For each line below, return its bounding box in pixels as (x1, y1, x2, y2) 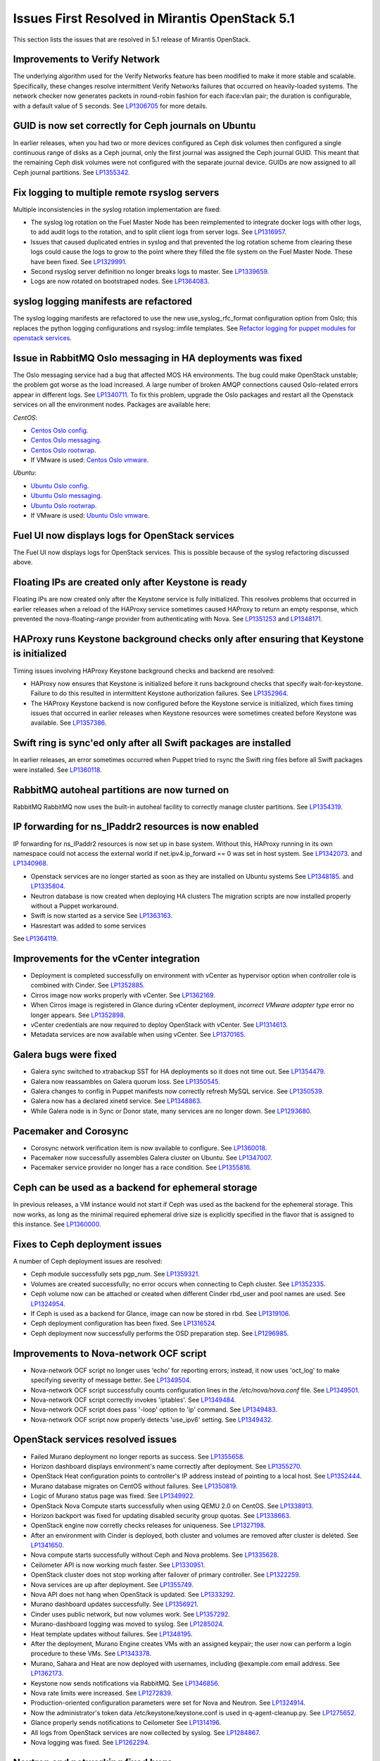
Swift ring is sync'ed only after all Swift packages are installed (13, 737, 291, 749)
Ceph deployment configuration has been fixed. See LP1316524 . (30, 1319, 217, 1328)
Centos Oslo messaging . (30, 436, 102, 444)
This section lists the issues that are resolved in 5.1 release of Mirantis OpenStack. (13, 35, 251, 44)
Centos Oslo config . (30, 426, 89, 435)
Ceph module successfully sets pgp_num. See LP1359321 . (30, 1270, 200, 1278)
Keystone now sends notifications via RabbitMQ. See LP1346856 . (30, 1679, 220, 1687)
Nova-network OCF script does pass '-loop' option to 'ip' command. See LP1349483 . (30, 1405, 278, 1414)
